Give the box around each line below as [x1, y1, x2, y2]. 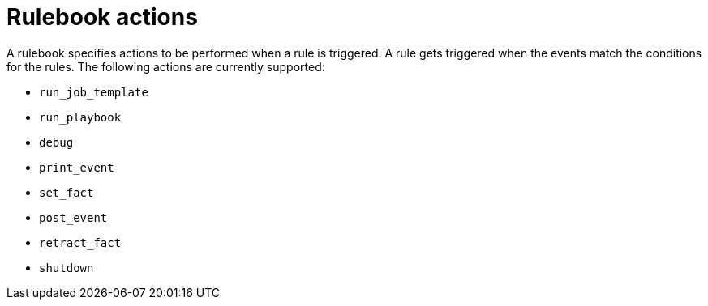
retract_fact [39, 236, 122, 249]
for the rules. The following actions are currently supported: [6, 59, 325, 74]
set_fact [39, 185, 94, 199]
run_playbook [39, 110, 122, 124]
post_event [39, 210, 108, 224]
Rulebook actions [6, 3, 198, 31]
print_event [39, 160, 114, 174]
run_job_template [39, 85, 148, 99]
